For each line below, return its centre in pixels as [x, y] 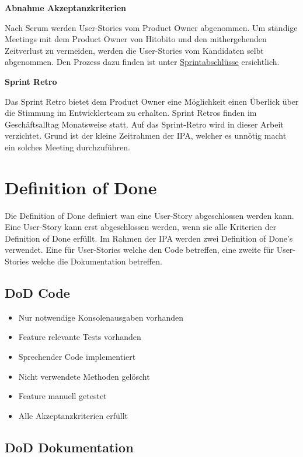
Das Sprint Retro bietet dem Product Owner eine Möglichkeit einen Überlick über [152, 101]
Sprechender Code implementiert [77, 357]
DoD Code [37, 293]
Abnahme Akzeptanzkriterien [65, 8]
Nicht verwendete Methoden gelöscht [84, 376]
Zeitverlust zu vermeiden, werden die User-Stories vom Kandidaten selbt [134, 50]
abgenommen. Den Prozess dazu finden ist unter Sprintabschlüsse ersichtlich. [142, 62]
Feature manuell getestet [62, 396]
